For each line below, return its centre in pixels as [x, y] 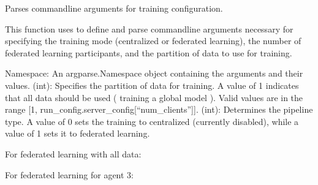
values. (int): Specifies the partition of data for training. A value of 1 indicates [152, 85]
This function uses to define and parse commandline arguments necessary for [149, 28]
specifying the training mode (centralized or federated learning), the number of [153, 41]
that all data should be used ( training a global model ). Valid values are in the [154, 97]
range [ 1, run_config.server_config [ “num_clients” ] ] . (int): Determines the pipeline [159, 109]
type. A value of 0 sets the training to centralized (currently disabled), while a [152, 121]
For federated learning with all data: [73, 153]
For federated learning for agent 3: [69, 174]
